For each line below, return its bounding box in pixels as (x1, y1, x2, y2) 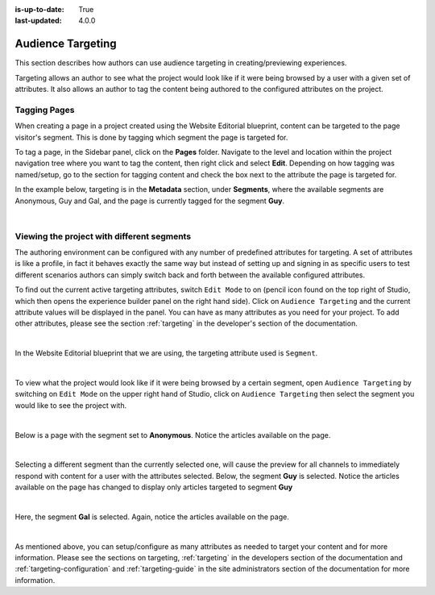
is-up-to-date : (14, 5, 64, 14)
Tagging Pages (14, 104, 75, 115)
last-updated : (14, 16, 62, 26)
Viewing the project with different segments (14, 231, 192, 242)
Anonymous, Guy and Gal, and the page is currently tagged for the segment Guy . (14, 196, 285, 206)
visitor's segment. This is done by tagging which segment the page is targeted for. (14, 132, 288, 142)
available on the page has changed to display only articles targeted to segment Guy (14, 482, 293, 492)
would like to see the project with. (14, 400, 127, 410)
